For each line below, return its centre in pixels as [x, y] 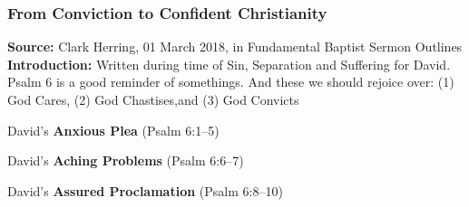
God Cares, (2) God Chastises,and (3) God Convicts [153, 99]
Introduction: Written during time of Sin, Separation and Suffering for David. [229, 64]
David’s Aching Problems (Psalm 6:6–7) [126, 160]
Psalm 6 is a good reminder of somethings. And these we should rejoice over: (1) [231, 82]
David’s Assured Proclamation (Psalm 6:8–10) [145, 190]
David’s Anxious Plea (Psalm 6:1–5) [113, 130]
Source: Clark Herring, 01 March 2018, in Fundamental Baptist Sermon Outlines [235, 47]
